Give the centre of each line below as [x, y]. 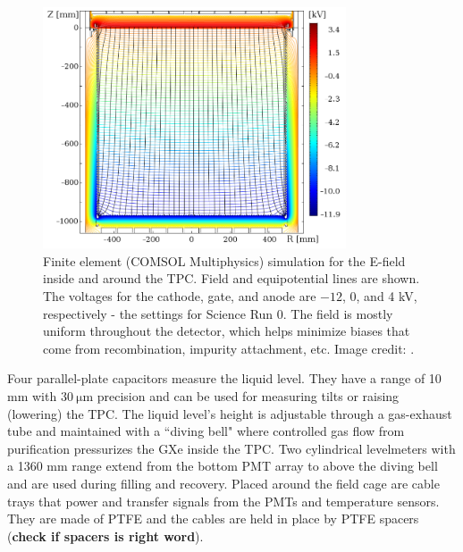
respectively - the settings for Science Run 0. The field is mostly [218, 313]
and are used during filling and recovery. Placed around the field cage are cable [223, 483]
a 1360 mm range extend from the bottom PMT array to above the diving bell [223, 466]
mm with [32, 396]
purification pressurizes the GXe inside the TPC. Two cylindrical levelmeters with [231, 448]
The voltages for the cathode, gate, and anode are [180, 296]
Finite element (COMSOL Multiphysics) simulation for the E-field [224, 260]
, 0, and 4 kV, [380, 296]
